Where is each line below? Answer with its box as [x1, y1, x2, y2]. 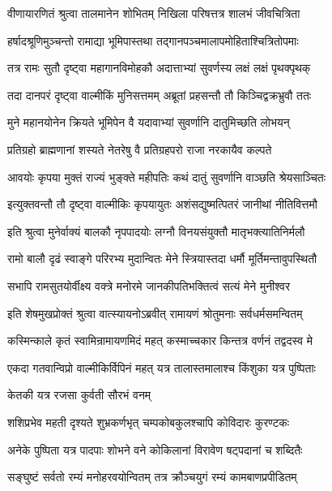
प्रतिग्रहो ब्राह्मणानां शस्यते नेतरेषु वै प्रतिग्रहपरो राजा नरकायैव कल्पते [7, 140, 272, 157]
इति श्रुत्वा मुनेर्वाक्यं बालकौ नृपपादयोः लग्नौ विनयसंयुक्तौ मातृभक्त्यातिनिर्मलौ [7, 222, 305, 239]
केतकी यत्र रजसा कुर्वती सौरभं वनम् [7, 386, 151, 403]
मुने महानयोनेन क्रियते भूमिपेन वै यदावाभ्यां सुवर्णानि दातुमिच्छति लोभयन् [7, 114, 290, 131]
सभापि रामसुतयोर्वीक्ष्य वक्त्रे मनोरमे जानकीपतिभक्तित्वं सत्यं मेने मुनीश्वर [7, 277, 291, 294]
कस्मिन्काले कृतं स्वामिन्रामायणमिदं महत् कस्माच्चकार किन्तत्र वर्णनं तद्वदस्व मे [7, 332, 313, 349]
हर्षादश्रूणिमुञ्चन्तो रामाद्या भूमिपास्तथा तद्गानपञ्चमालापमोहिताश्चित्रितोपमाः [7, 32, 299, 49]
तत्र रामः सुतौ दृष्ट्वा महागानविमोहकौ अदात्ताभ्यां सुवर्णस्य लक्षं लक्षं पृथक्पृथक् [7, 59, 311, 76]
